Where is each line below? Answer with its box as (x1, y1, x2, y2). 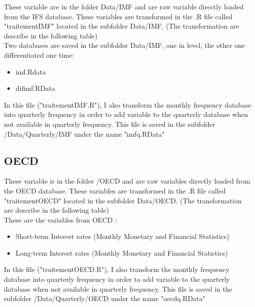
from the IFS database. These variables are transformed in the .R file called (4, 11, 233, 21)
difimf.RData (15, 83, 55, 93)
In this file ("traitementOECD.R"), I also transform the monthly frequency (4, 264, 230, 274)
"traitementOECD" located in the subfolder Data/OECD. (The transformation (4, 195, 242, 205)
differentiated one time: (4, 49, 74, 60)
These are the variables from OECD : (4, 214, 117, 225)
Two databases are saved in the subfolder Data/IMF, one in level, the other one (4, 40, 245, 50)
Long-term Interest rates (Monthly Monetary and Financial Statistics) (15, 247, 228, 258)
